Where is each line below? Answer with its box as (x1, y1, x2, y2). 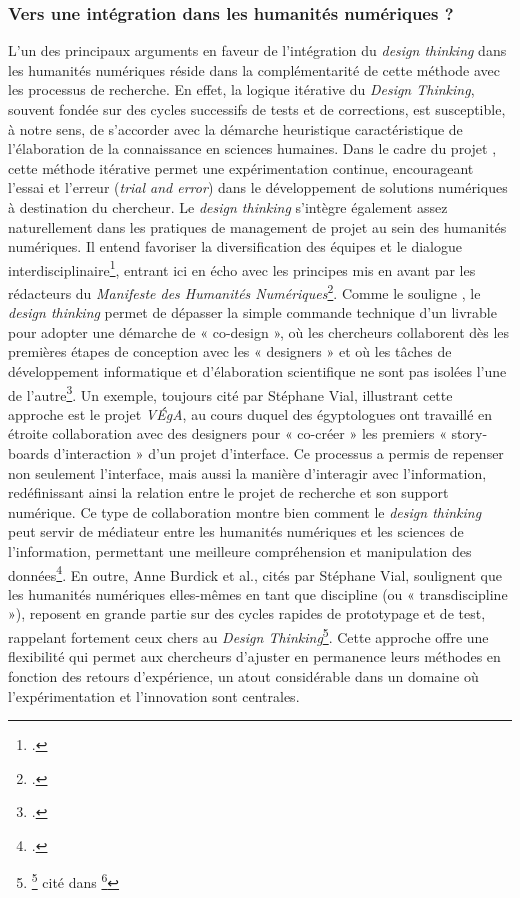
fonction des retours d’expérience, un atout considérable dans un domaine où (8, 665, 479, 686)
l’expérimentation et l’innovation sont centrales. (8, 685, 300, 706)
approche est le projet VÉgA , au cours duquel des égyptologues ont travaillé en (8, 403, 493, 424)
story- (451, 423, 488, 444)
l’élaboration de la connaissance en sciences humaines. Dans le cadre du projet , (8, 138, 497, 159)
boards (8, 443, 49, 464)
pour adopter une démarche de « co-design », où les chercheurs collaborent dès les (8, 321, 510, 342)
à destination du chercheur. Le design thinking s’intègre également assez (8, 196, 448, 217)
